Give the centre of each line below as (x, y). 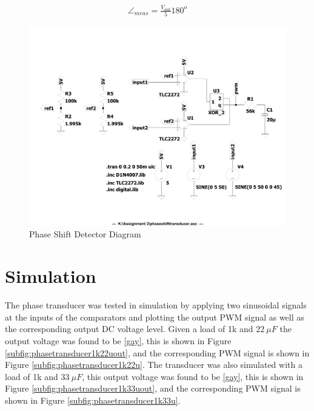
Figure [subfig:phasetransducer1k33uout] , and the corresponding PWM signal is (153, 388)
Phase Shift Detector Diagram (85, 234)
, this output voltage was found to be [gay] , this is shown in (193, 376)
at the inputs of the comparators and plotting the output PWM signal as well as (155, 317)
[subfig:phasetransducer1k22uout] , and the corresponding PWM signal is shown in (157, 352)
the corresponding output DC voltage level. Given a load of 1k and (129, 329)
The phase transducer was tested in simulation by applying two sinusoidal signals (156, 305)
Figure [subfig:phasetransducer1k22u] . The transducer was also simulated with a (154, 365)
